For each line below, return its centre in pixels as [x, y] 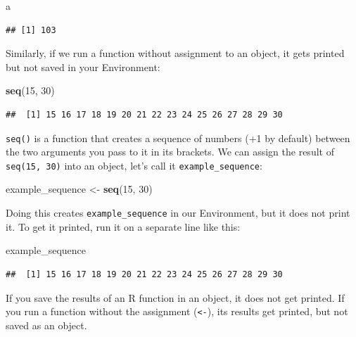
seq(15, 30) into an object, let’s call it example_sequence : [134, 165]
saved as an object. [46, 325]
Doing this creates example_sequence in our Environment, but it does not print [178, 213]
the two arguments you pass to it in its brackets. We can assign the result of [170, 152]
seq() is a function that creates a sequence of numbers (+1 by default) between [178, 138]
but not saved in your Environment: [83, 66]
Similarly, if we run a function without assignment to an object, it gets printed [175, 53]
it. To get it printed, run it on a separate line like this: [123, 226]
